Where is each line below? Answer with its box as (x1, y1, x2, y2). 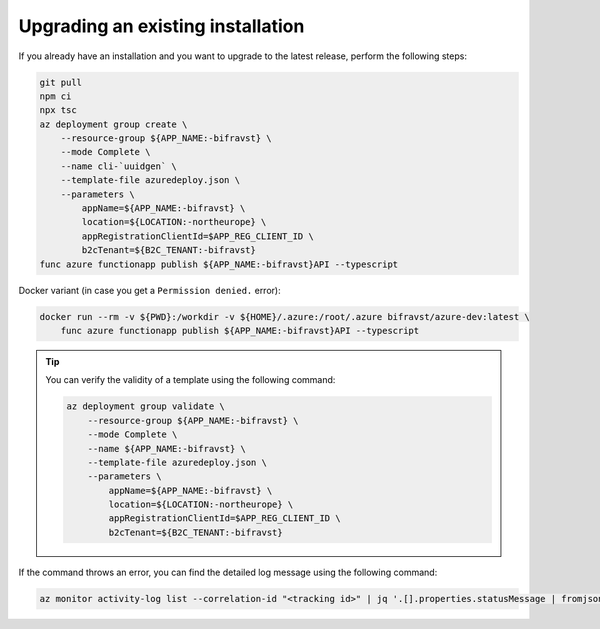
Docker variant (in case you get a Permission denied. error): (18, 284, 281, 296)
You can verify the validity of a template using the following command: (45, 374, 336, 386)
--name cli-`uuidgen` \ (60, 160, 177, 172)
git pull (39, 76, 83, 88)
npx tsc (39, 105, 77, 116)
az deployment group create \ (39, 118, 188, 130)
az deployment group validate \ (66, 401, 225, 412)
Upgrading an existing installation (18, 15, 305, 37)
